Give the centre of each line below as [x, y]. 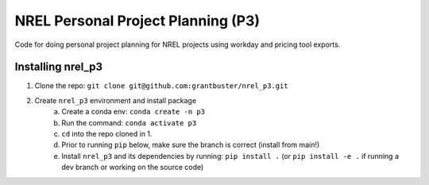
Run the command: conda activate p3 [129, 122]
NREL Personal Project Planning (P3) [137, 21]
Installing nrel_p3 [59, 67]
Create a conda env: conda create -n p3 [133, 112]
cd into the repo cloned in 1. [107, 134]
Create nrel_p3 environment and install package [116, 100]
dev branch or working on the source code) [133, 168]
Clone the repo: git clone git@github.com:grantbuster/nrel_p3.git [162, 86]
